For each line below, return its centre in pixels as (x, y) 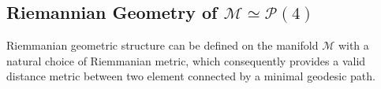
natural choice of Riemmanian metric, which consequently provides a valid (186, 60)
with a (353, 45)
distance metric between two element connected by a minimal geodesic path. (191, 76)
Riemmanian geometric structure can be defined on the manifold (162, 45)
